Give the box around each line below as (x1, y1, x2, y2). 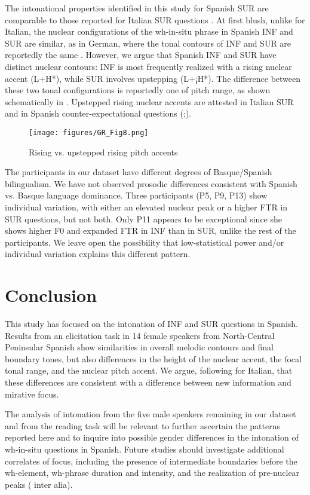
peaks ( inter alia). (5, 478, 73, 490)
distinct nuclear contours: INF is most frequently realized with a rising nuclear (5, 60, 292, 72)
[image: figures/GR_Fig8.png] (29, 128, 149, 137)
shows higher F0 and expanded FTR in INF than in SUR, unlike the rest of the (5, 224, 296, 237)
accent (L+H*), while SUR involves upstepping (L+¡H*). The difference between (5, 72, 301, 84)
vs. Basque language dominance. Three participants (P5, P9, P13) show (5, 189, 268, 201)
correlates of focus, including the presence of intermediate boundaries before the (5, 454, 297, 467)
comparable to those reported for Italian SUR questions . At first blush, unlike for (5, 13, 305, 26)
